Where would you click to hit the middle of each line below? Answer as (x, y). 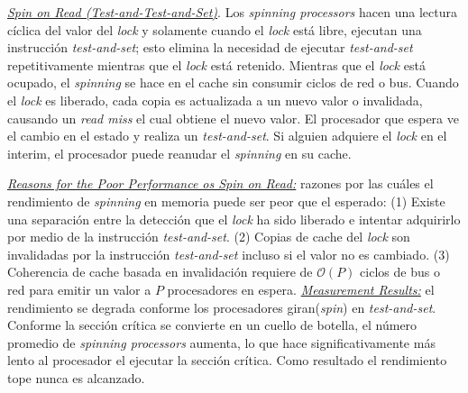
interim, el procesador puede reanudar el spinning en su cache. (179, 153)
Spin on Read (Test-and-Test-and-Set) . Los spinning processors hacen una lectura (232, 12)
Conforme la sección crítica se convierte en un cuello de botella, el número (212, 325)
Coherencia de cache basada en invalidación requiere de (160, 272)
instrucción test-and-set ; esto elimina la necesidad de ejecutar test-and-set (210, 47)
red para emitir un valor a (79, 289)
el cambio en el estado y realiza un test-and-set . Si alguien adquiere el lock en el (227, 136)
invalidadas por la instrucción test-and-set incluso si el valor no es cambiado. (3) (229, 254)
